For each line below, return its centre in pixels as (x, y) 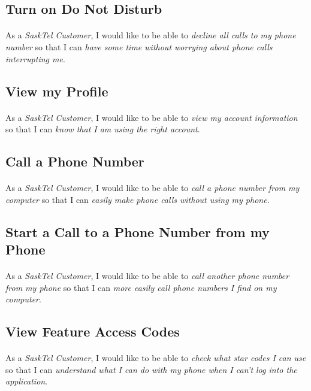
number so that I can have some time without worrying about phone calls (139, 46)
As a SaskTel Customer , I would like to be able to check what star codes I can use (156, 358)
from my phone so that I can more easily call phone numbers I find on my (141, 287)
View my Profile (57, 91)
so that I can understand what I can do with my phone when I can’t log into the (151, 369)
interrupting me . (35, 58)
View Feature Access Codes (93, 331)
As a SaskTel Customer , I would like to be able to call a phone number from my (153, 188)
